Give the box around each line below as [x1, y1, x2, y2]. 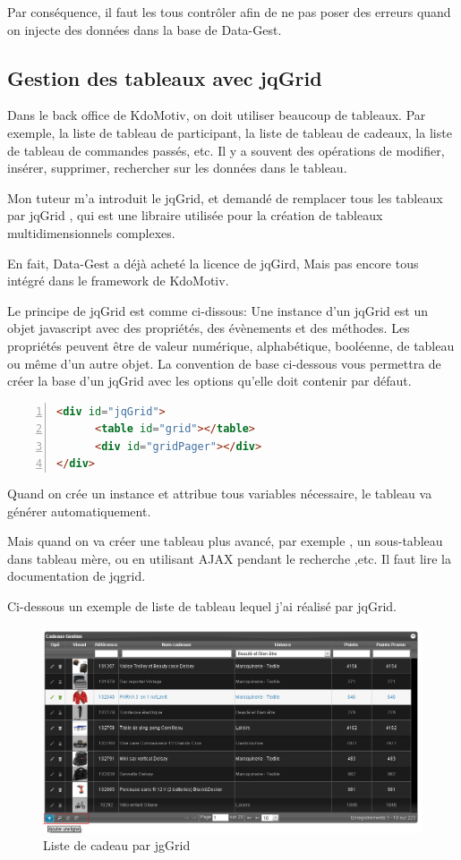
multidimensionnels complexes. [7, 223, 175, 242]
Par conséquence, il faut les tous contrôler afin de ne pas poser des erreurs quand [7, 3, 451, 21]
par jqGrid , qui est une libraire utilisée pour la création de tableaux [7, 206, 383, 225]
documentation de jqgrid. [7, 566, 146, 585]
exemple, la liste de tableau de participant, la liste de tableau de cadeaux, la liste [7, 123, 452, 141]
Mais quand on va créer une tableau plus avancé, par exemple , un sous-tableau [7, 532, 443, 550]
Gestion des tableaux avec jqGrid [7, 64, 322, 91]
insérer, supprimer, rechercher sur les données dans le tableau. [7, 158, 347, 177]
